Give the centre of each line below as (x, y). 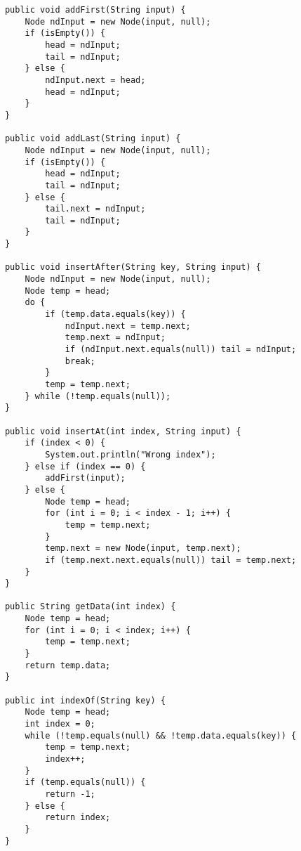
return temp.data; (68, 665)
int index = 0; (60, 724)
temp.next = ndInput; (115, 338)
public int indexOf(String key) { (85, 700)
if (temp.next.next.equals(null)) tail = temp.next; (171, 560)
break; (80, 361)
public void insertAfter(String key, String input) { (133, 267)
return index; (78, 818)
